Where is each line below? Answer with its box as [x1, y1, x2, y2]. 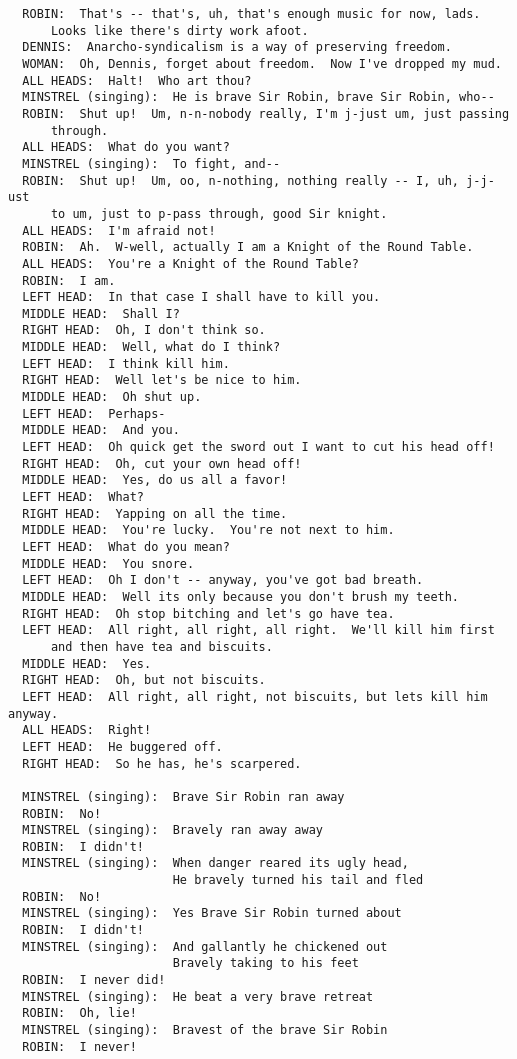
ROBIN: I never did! [22, 973, 166, 988]
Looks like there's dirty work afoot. [50, 23, 309, 38]
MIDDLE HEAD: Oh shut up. [22, 390, 202, 405]
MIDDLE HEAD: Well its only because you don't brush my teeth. [22, 589, 460, 604]
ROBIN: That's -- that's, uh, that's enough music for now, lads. [22, 7, 481, 21]
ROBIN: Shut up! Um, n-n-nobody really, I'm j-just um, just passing [22, 106, 510, 121]
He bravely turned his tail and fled [172, 873, 424, 888]
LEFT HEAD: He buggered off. [22, 739, 223, 754]
